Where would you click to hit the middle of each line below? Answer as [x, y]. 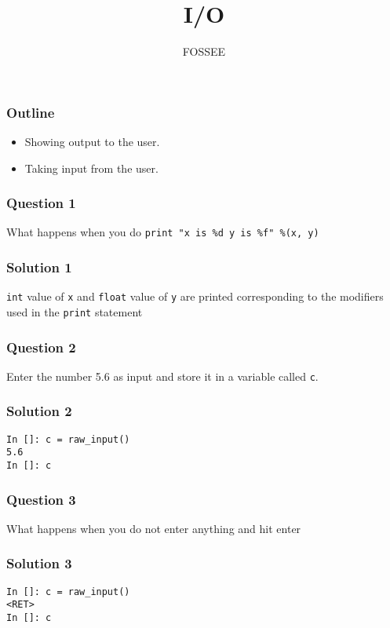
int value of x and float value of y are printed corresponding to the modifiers [195, 296]
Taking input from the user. [91, 168]
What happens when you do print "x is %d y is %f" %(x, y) [163, 232]
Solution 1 [39, 267]
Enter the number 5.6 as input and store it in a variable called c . [162, 376]
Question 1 [41, 203]
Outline [31, 112]
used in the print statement [75, 311]
